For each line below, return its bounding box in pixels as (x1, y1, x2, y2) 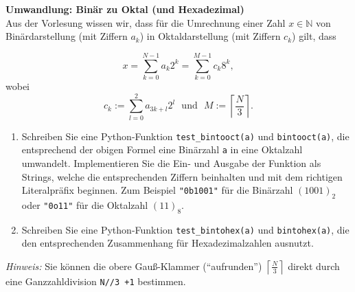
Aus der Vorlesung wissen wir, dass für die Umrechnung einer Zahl (5, 15, 286, 30)
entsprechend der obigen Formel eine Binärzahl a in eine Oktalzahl (21, 142, 303, 157)
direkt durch (288, 258, 340, 273)
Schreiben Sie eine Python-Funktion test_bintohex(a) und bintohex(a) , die (21, 222, 350, 236)
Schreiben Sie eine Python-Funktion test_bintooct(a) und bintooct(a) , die (21, 128, 350, 143)
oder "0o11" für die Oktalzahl (21, 197, 148, 212)
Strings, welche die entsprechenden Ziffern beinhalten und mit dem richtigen (21, 169, 343, 183)
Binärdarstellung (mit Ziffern (5, 29, 128, 43)
